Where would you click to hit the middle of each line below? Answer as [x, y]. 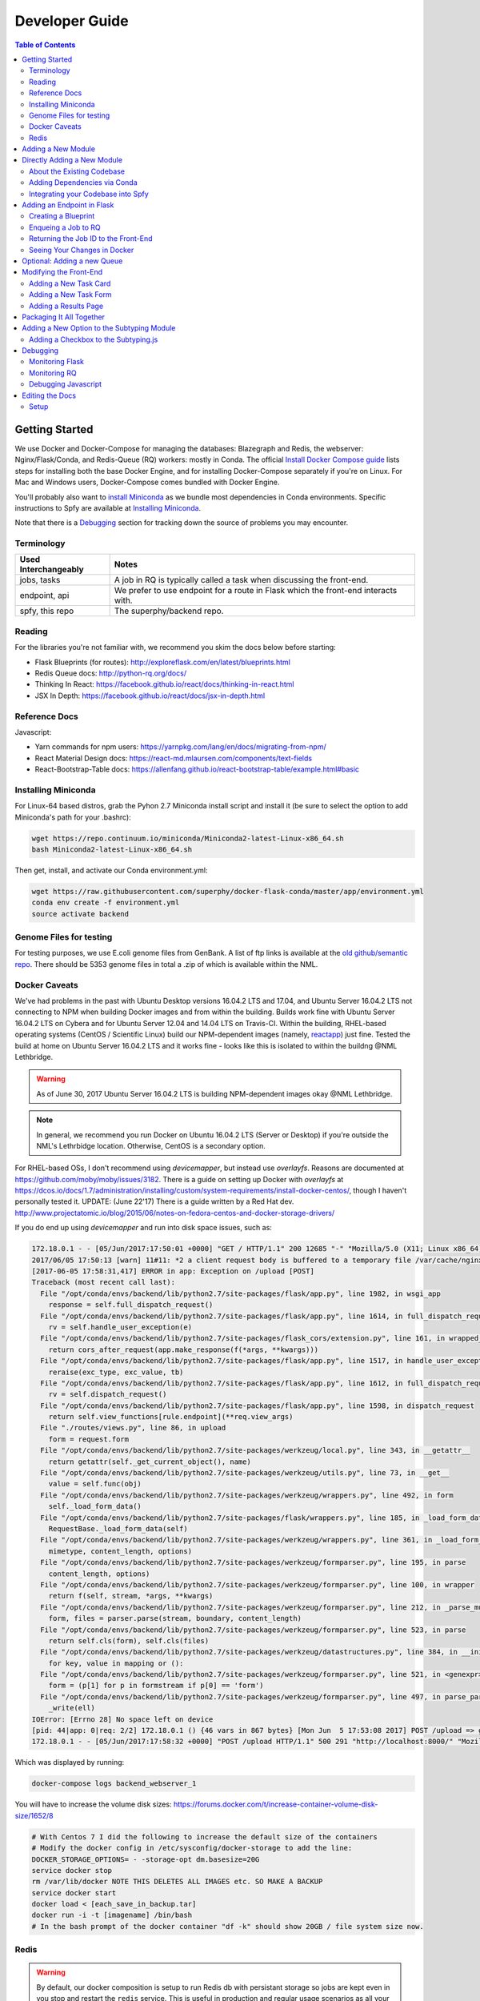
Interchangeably [52, 570]
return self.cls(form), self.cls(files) [129, 1640]
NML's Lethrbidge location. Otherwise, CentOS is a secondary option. [151, 1145]
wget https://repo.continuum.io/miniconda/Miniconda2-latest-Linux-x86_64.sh [188, 838]
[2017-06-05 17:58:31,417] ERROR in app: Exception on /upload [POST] [173, 1271]
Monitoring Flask [56, 362]
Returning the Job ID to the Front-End [91, 239]
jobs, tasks [40, 580]
